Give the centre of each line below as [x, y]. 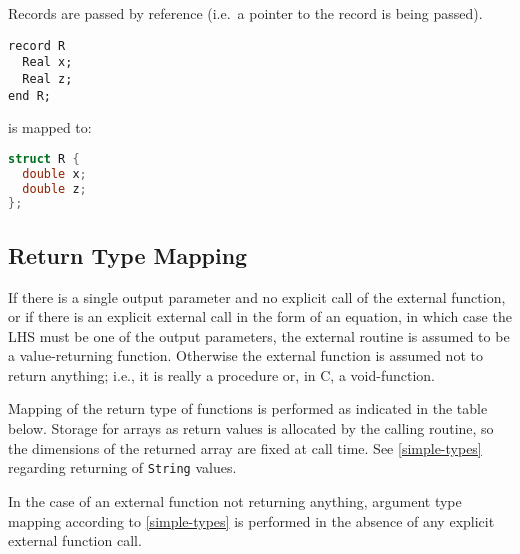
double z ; [54, 188]
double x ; [54, 173]
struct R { [44, 158]
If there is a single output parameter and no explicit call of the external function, [257, 296]
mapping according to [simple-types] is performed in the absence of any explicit [251, 520]
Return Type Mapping [128, 254]
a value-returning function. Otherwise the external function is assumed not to [245, 355]
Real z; [47, 78]
